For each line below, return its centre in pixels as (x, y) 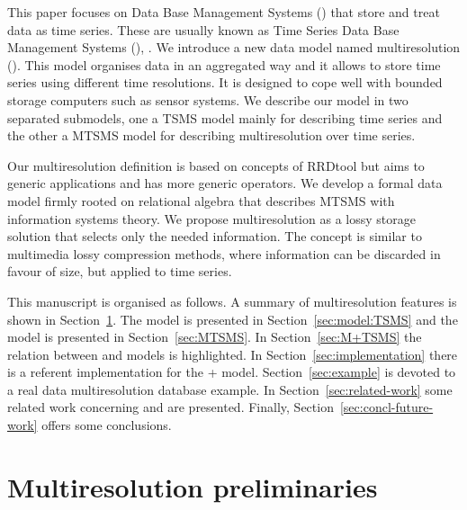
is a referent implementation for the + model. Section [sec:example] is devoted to (232, 372)
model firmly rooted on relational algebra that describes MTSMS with (201, 200)
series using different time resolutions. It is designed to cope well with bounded (225, 82)
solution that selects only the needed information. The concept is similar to (215, 236)
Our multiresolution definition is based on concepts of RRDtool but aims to (216, 165)
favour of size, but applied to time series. (120, 271)
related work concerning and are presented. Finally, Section (171, 407)
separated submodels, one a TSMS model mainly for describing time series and (225, 117)
